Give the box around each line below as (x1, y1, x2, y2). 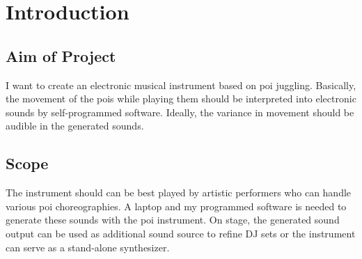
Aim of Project (6, 45, 116, 66)
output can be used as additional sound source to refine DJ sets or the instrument (6, 226, 356, 240)
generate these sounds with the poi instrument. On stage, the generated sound (6, 212, 340, 227)
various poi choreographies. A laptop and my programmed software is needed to (6, 198, 347, 213)
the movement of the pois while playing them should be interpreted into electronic (6, 91, 356, 106)
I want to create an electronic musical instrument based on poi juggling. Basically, (6, 77, 356, 92)
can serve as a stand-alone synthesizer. (6, 240, 170, 254)
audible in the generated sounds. (6, 118, 144, 133)
